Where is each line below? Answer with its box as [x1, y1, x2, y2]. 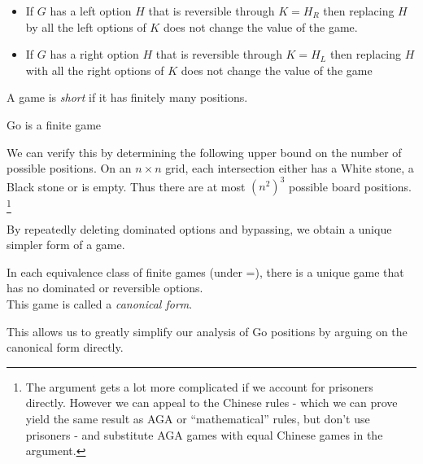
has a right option [50, 46, 139, 63]
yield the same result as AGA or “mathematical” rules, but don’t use [25, 409, 370, 427]
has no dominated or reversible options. [7, 279, 203, 296]
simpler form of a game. [7, 236, 125, 253]
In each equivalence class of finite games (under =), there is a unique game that [7, 263, 404, 280]
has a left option [50, 2, 132, 19]
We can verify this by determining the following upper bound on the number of [7, 143, 402, 160]
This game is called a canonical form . [7, 295, 193, 312]
